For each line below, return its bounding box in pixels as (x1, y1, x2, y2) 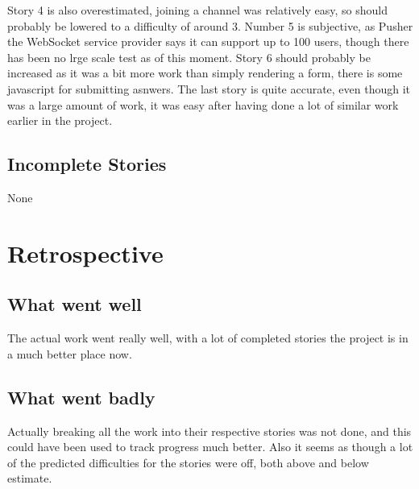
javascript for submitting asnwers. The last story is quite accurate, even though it (7, 80, 411, 97)
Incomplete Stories (7, 151, 167, 176)
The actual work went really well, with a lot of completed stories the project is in (7, 329, 409, 346)
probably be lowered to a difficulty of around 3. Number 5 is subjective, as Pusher (7, 17, 413, 34)
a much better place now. (7, 345, 132, 362)
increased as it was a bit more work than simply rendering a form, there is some (7, 64, 403, 81)
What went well (7, 292, 142, 317)
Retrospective (7, 236, 164, 269)
